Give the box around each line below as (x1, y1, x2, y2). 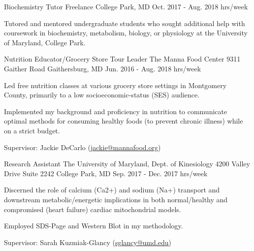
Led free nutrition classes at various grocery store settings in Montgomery (4, 80, 227, 90)
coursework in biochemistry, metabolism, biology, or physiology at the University (4, 28, 248, 38)
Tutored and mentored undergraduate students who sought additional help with (4, 18, 245, 28)
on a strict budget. (4, 125, 60, 135)
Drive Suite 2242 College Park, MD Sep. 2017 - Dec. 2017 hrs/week (4, 168, 208, 178)
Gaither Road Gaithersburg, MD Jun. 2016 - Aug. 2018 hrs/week (4, 63, 201, 73)
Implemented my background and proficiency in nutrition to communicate (4, 106, 227, 116)
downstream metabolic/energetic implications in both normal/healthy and (4, 194, 228, 204)
